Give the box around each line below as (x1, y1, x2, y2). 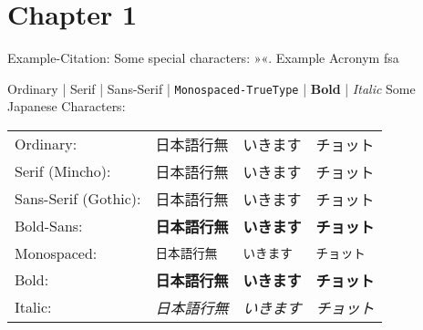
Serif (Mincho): (15, 160, 111, 182)
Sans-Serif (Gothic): (15, 188, 141, 210)
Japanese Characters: (7, 97, 126, 116)
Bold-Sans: (15, 215, 83, 237)
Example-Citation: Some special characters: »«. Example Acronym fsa (7, 48, 399, 67)
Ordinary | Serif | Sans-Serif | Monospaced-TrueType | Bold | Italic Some (7, 78, 416, 98)
